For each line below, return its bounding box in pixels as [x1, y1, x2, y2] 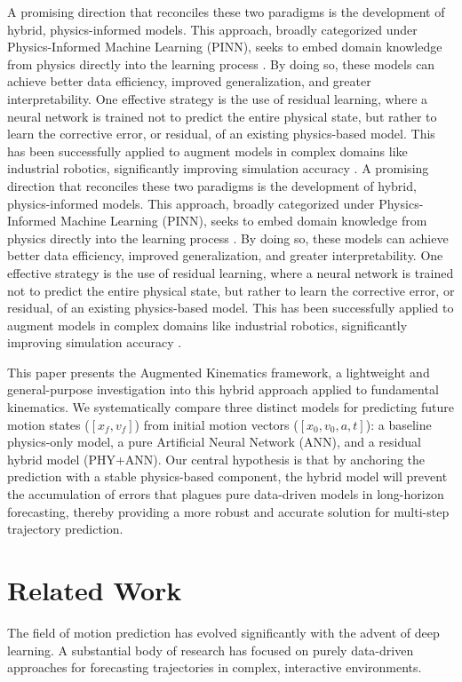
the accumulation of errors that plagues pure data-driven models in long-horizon [7, 485, 444, 504]
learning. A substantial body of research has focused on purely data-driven [7, 640, 414, 659]
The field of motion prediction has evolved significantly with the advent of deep [7, 623, 440, 641]
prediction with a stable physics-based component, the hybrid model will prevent [7, 467, 448, 486]
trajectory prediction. [7, 519, 123, 538]
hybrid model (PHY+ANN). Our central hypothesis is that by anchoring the [7, 449, 426, 468]
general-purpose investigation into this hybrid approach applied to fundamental [7, 380, 439, 399]
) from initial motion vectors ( [134, 415, 299, 433]
